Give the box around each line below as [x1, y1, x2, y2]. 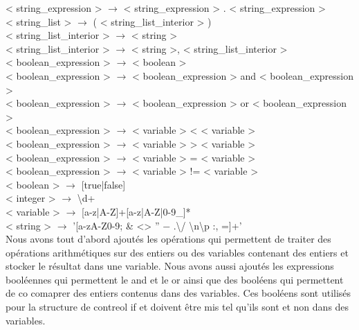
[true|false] [81, 177, 126, 191]
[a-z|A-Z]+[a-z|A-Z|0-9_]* [82, 204, 191, 218]
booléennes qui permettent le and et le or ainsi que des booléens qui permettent [6, 272, 344, 286]
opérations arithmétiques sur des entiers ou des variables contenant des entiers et [6, 245, 349, 259]
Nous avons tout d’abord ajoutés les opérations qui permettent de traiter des [6, 232, 331, 246]
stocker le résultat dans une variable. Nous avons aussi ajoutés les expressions [6, 259, 334, 273]
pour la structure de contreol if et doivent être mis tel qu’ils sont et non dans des [6, 299, 349, 314]
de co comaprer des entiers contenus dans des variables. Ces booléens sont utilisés [6, 286, 351, 300]
